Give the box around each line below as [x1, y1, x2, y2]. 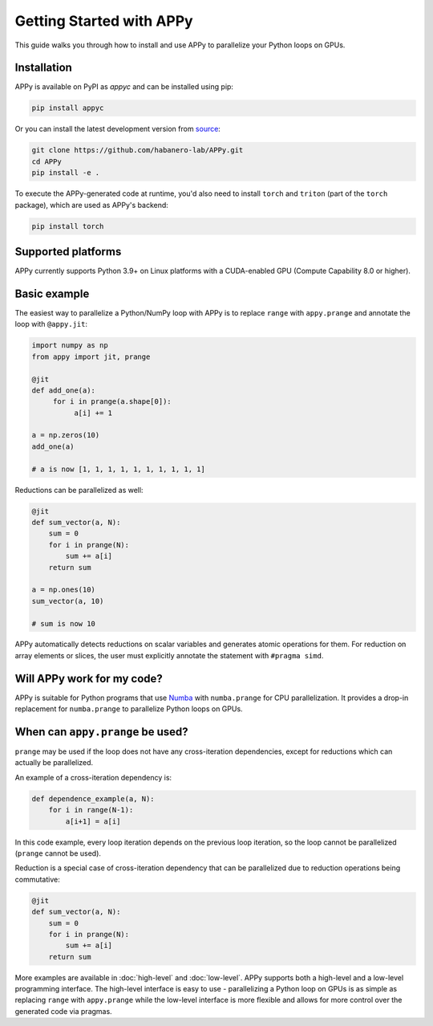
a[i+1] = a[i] [65, 816, 121, 826]
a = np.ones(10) [31, 585, 96, 594]
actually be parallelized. [14, 758, 94, 767]
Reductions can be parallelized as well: [14, 485, 144, 495]
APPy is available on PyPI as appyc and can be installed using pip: [14, 82, 234, 92]
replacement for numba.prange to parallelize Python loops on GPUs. [14, 704, 244, 714]
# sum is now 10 [31, 619, 96, 628]
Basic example [14, 287, 90, 300]
